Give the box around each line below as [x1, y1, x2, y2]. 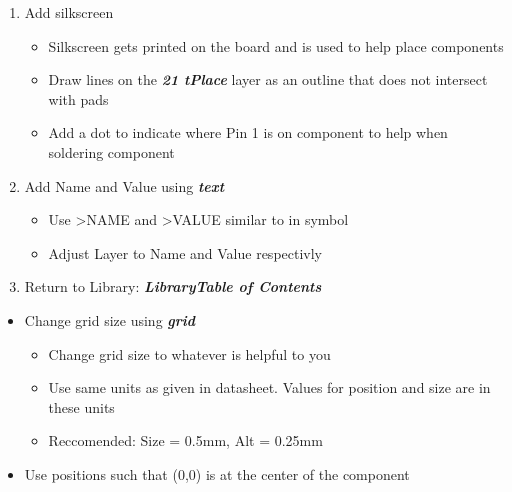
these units [48, 396, 115, 417]
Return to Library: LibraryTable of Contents [24, 276, 322, 297]
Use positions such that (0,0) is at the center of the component [24, 463, 410, 484]
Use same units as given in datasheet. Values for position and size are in [48, 377, 491, 398]
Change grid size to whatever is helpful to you [48, 343, 331, 364]
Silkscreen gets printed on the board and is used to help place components [48, 35, 504, 56]
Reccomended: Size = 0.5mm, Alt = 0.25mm [48, 430, 323, 451]
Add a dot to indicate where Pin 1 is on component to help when [48, 122, 448, 143]
